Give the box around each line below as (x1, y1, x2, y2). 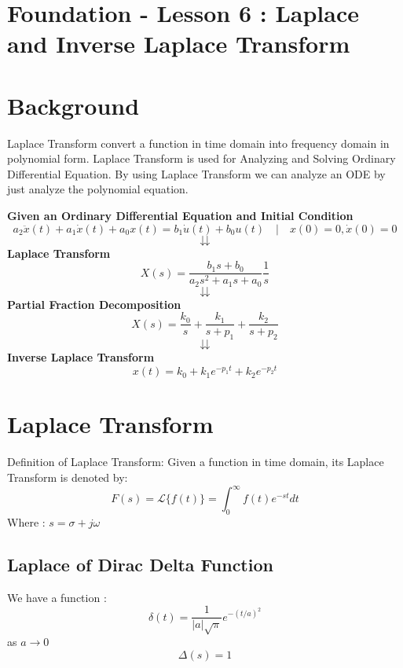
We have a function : (7, 589, 107, 605)
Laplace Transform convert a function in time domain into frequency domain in (7, 134, 390, 151)
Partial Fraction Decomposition (7, 295, 181, 312)
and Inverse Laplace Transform (7, 28, 350, 60)
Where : (7, 513, 46, 530)
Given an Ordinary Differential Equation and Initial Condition (7, 207, 354, 224)
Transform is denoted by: (7, 468, 128, 485)
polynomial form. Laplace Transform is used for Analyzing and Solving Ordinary (7, 150, 396, 167)
